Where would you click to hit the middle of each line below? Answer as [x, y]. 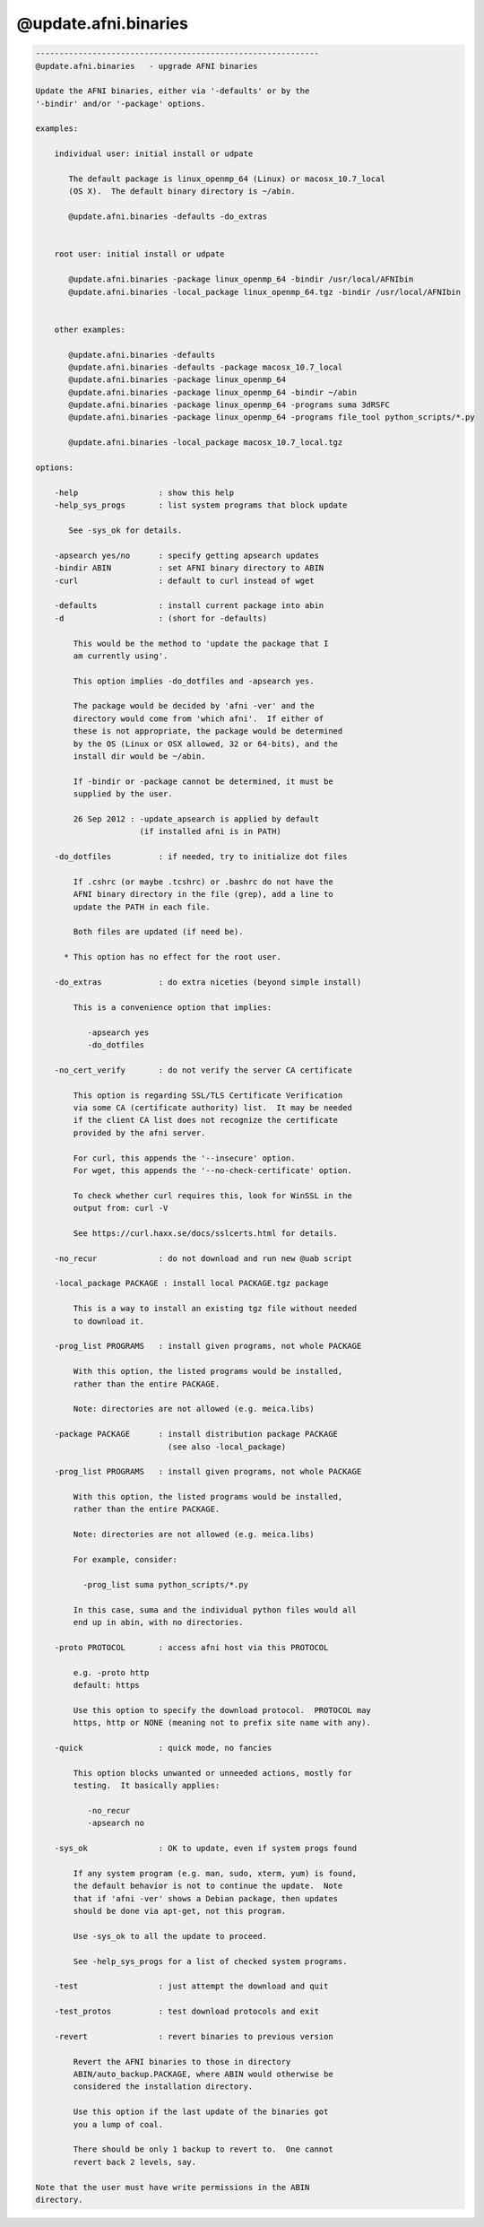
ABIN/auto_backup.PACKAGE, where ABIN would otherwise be [203, 2075]
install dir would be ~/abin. [139, 757]
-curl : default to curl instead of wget [184, 580]
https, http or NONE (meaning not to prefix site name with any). [222, 1723]
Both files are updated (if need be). [158, 932]
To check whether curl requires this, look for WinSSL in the [213, 1196]
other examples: [90, 329]
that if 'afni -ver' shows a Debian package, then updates [206, 1898]
